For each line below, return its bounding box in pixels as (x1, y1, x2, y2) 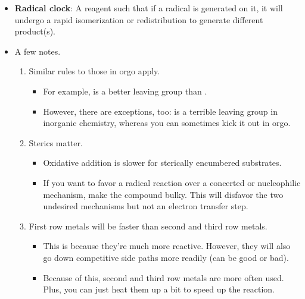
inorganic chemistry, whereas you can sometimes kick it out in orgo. (43, 117, 291, 129)
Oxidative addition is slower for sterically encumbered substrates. (43, 156, 282, 169)
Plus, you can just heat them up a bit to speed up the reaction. (43, 283, 275, 295)
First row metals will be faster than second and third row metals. (29, 219, 267, 232)
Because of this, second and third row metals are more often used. (43, 271, 284, 284)
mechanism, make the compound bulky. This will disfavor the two (43, 188, 284, 200)
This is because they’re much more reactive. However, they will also (43, 240, 291, 252)
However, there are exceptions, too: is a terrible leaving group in (43, 105, 278, 117)
